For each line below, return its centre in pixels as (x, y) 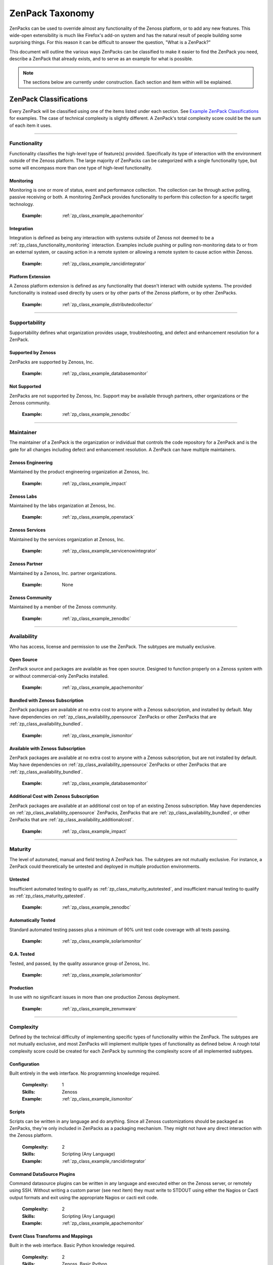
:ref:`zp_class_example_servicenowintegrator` (110, 551)
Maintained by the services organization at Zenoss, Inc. (67, 539)
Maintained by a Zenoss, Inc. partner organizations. (63, 573)
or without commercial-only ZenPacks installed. (59, 676)
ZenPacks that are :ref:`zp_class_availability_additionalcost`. (72, 820)
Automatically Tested (32, 920)
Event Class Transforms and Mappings (51, 1236)
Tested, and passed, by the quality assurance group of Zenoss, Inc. (80, 963)
